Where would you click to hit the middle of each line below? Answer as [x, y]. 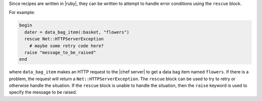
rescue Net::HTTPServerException [64, 39]
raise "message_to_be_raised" [60, 52]
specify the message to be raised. [43, 92]
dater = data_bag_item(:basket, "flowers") [77, 32]
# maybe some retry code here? [66, 46]
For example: [22, 13]
